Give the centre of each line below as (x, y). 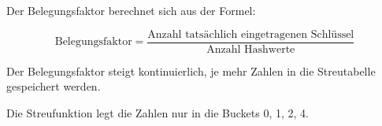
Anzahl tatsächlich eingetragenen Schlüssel (251, 34)
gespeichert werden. (54, 86)
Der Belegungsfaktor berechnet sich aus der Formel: (131, 10)
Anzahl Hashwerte (251, 49)
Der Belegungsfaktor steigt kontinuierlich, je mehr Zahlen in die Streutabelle (191, 70)
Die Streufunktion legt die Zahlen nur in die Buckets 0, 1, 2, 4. (158, 112)
